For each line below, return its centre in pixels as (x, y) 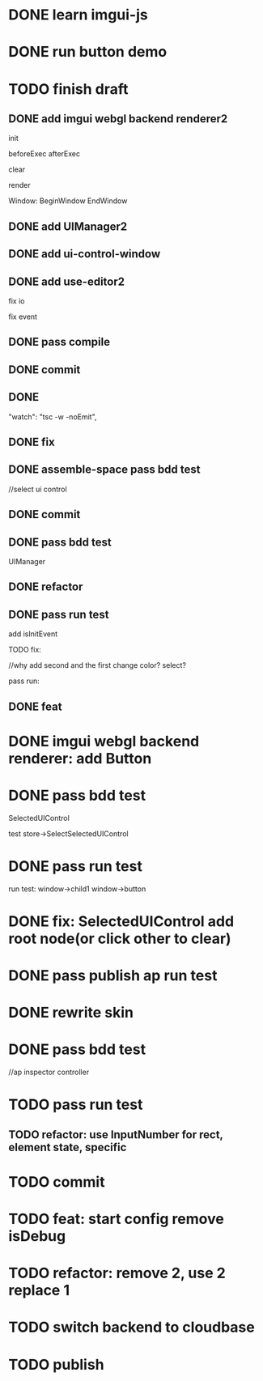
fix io (17, 300)
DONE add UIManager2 (68, 226)
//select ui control (38, 489)
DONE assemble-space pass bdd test (104, 470)
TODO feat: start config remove (116, 1219)
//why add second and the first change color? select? (97, 665)
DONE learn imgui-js (78, 15)
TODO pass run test (76, 1105)
